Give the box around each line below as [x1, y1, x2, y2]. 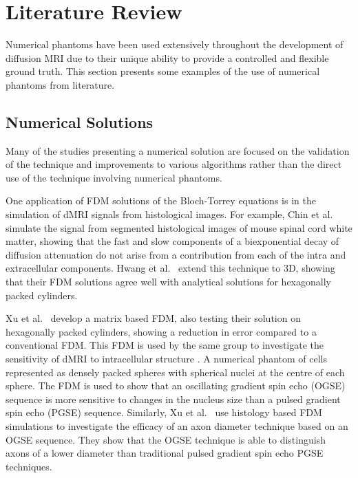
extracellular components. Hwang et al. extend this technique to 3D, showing [6, 261, 335, 275]
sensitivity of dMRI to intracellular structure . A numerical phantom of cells [6, 351, 327, 366]
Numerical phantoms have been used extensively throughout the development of [6, 37, 344, 52]
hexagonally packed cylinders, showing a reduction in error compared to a [6, 324, 317, 338]
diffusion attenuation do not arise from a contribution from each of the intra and [6, 247, 346, 261]
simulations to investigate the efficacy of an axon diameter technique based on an [6, 418, 348, 433]
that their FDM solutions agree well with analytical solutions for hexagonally [6, 274, 331, 289]
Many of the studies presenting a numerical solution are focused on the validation [6, 143, 350, 157]
